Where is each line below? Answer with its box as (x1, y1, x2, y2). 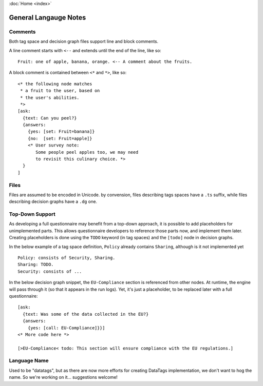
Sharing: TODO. (18, 262, 54, 267)
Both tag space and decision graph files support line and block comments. (9, 39, 158, 44)
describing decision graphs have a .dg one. (9, 199, 97, 204)
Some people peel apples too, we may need (36, 149, 139, 155)
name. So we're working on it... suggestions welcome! (9, 374, 118, 380)
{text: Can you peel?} (22, 115, 77, 121)
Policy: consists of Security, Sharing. (18, 255, 115, 261)
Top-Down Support (9, 211, 56, 218)
